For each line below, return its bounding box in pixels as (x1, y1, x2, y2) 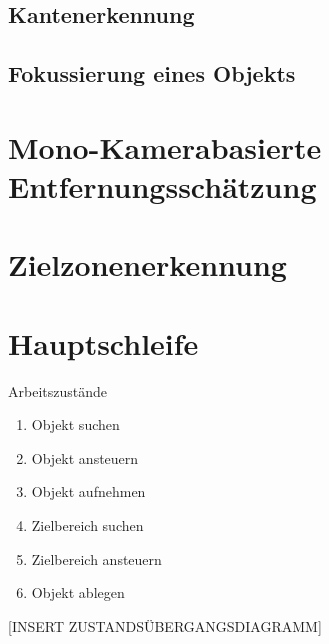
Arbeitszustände (8, 380, 107, 401)
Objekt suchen (31, 414, 120, 435)
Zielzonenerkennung (8, 244, 287, 285)
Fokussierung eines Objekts (8, 58, 296, 89)
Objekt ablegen (31, 582, 125, 603)
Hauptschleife (8, 322, 199, 363)
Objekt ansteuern (31, 447, 139, 468)
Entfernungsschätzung (8, 165, 317, 206)
